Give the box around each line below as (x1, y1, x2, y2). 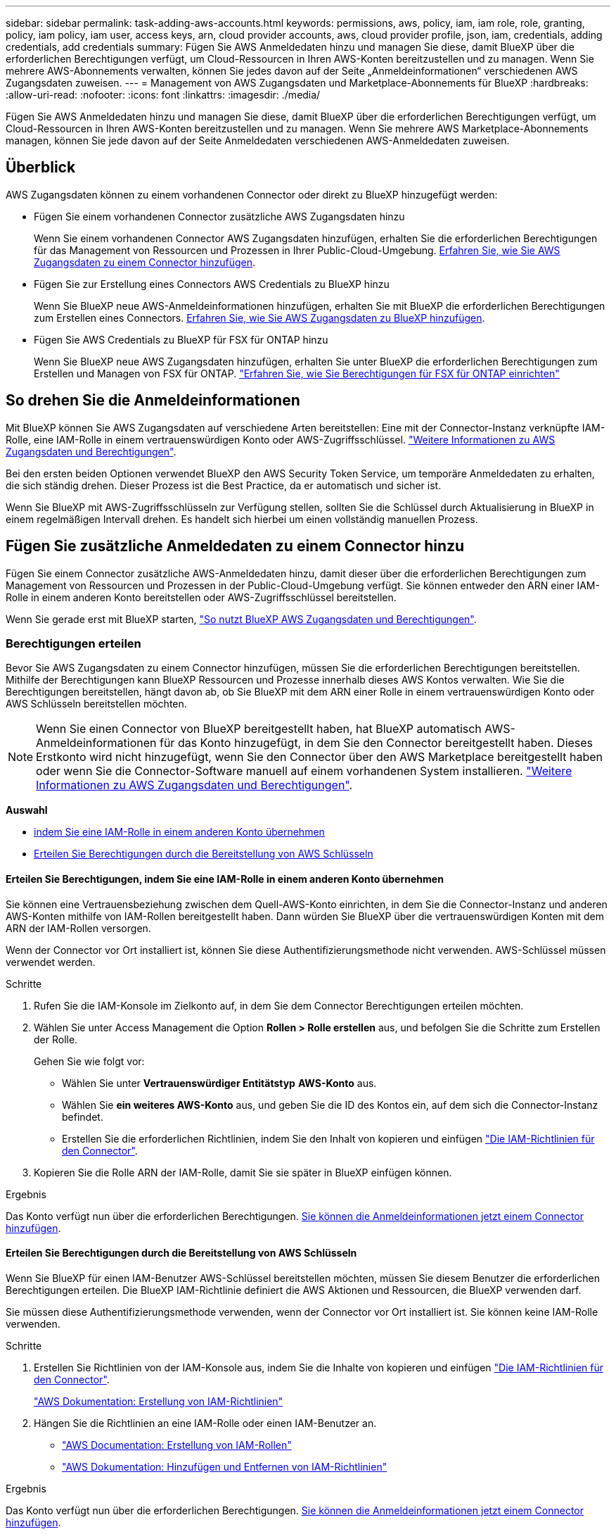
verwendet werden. (6, 955, 96, 968)
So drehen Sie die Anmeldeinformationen (6, 391, 300, 410)
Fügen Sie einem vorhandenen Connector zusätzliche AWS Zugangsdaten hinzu (34, 210, 405, 222)
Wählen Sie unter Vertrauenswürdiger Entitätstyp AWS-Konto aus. (62, 1076, 377, 1089)
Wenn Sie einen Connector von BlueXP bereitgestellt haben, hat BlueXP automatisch (36, 722, 482, 736)
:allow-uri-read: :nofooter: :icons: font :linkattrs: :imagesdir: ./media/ (6, 89, 321, 101)
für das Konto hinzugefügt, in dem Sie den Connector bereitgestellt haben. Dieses (159, 736, 593, 750)
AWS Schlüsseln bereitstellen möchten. (6, 698, 187, 710)
